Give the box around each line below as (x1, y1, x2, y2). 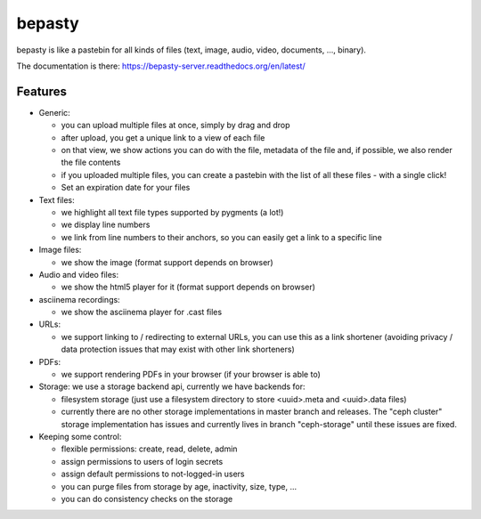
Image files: (38, 245, 82, 255)
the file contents (61, 157, 121, 168)
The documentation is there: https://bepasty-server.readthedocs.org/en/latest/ (16, 61, 306, 71)
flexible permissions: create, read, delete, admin (61, 443, 238, 454)
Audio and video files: (38, 269, 119, 280)
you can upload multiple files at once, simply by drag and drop (61, 120, 290, 131)
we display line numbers (61, 219, 151, 231)
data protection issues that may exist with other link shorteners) (61, 344, 296, 355)
